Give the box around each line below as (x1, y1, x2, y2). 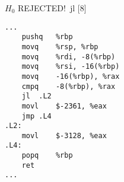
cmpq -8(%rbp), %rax (21, 82, 116, 91)
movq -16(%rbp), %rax (21, 72, 120, 81)
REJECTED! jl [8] (17, 2, 87, 14)
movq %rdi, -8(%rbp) (21, 52, 116, 61)
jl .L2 (21, 92, 52, 101)
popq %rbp (21, 151, 73, 160)
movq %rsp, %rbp (21, 42, 98, 51)
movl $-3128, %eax (21, 131, 107, 140)
